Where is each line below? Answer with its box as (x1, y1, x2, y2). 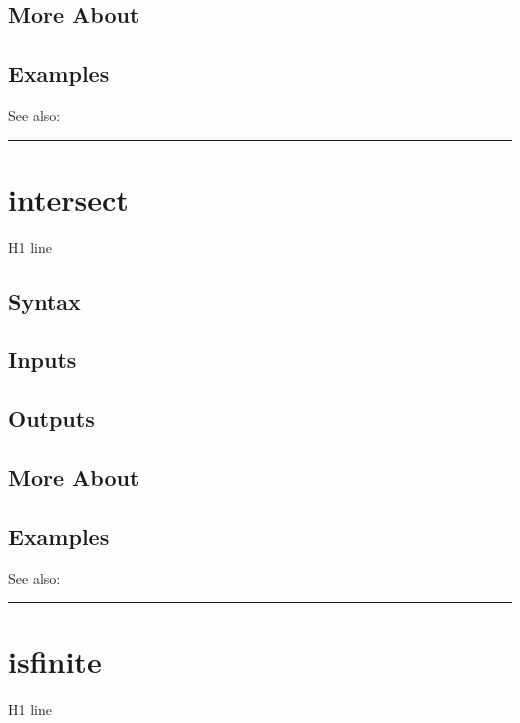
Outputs (8, 403, 95, 434)
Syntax (8, 285, 81, 316)
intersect (8, 178, 129, 219)
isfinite (8, 641, 102, 682)
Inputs (8, 344, 77, 375)
